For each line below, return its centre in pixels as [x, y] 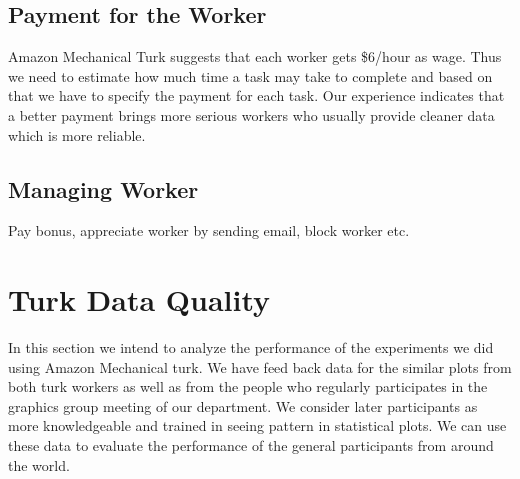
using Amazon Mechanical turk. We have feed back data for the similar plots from [260, 366]
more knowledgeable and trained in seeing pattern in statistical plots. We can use [257, 425]
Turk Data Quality [139, 299]
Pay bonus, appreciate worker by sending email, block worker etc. [209, 230]
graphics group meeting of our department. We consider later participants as [243, 405]
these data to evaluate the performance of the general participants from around [251, 445]
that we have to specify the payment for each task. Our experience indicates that [256, 95]
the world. [39, 464]
